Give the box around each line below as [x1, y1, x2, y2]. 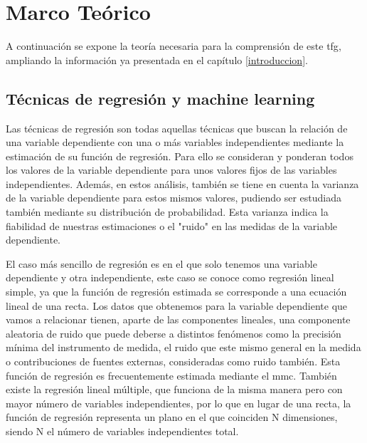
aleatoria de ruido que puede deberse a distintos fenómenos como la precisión [6, 325, 341, 340]
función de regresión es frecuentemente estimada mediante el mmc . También [6, 368, 337, 382]
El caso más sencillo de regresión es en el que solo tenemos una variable [6, 256, 317, 271]
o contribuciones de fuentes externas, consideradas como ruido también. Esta [6, 354, 341, 369]
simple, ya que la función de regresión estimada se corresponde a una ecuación [6, 284, 347, 299]
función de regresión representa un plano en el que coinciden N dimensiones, [6, 410, 338, 424]
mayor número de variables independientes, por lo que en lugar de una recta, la [6, 395, 351, 410]
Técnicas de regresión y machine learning [6, 87, 315, 109]
